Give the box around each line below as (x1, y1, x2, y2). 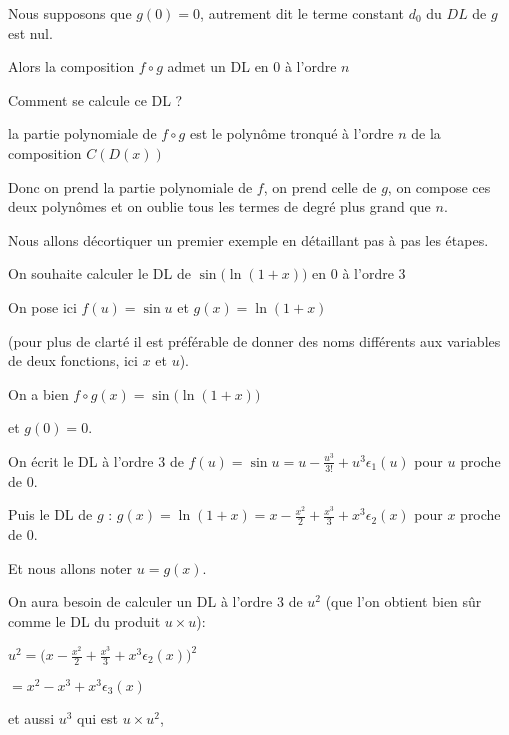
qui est (77, 707, 118, 728)
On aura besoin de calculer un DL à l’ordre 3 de (8, 591, 303, 612)
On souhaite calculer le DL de (8, 263, 191, 284)
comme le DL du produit (8, 610, 161, 631)
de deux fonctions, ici (8, 350, 138, 371)
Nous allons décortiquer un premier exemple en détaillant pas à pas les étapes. (8, 229, 489, 250)
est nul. (8, 22, 53, 43)
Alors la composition (8, 56, 135, 77)
